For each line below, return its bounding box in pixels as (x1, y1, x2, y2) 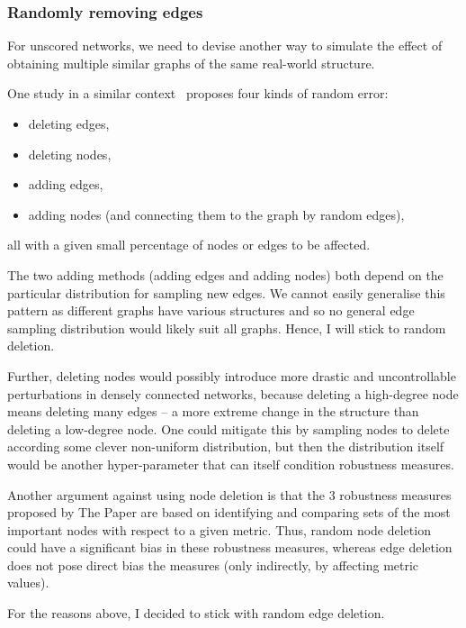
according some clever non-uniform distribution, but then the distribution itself (7, 437, 444, 456)
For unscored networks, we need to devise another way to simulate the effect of (7, 36, 443, 55)
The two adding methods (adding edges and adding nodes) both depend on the (7, 265, 444, 284)
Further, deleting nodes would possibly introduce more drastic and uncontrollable (7, 366, 456, 385)
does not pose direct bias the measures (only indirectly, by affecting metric (7, 555, 419, 574)
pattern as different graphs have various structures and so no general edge (7, 301, 415, 320)
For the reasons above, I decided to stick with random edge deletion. (7, 604, 385, 623)
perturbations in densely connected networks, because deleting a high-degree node (7, 384, 459, 403)
